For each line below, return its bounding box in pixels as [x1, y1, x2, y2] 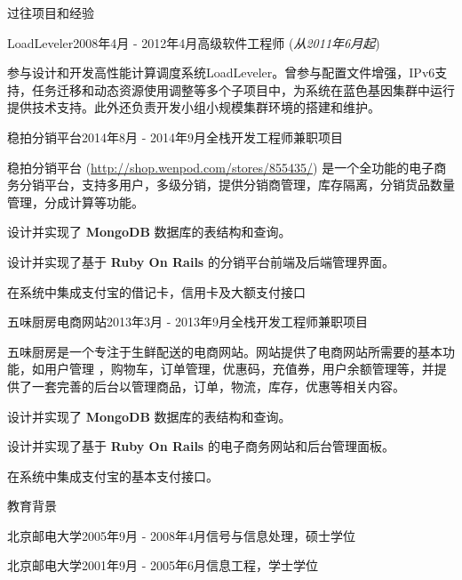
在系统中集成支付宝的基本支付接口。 [7, 466, 219, 485]
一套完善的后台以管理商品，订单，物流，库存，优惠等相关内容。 [31, 376, 405, 395]
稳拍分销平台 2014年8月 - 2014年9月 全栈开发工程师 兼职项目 [7, 127, 343, 146]
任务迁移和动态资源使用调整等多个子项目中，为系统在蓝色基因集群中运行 [31, 80, 455, 99]
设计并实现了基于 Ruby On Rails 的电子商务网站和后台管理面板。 [7, 437, 394, 455]
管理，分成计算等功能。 [7, 192, 144, 211]
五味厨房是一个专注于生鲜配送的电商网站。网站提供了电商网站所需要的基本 [7, 342, 442, 360]
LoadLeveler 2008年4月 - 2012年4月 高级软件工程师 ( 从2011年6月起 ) [7, 33, 380, 52]
